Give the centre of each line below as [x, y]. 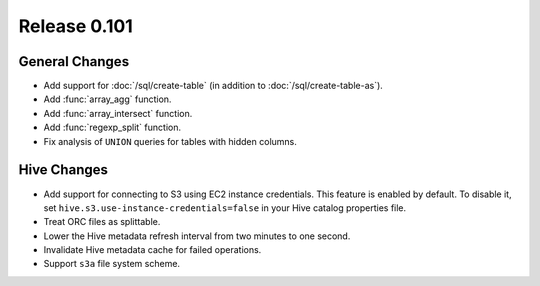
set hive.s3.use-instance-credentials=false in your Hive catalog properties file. [225, 207]
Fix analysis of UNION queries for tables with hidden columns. [170, 141]
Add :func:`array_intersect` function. [118, 113]
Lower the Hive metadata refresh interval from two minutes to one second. [197, 236]
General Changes [74, 61]
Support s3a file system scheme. [111, 264]
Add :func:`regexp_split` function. [112, 127]
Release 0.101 [76, 26]
